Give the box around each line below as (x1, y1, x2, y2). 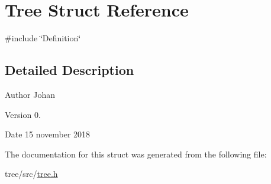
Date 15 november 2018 (5, 128, 91, 140)
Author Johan (5, 88, 56, 100)
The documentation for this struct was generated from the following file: (5, 147, 267, 160)
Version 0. (5, 108, 41, 120)
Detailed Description (5, 61, 134, 79)
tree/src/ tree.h (5, 167, 58, 180)
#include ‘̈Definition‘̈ (5, 32, 81, 44)
